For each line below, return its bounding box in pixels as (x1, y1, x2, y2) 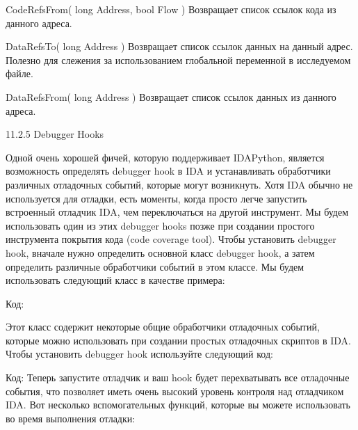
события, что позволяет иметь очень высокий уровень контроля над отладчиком (6, 383, 344, 398)
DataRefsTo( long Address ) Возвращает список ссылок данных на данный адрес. (6, 39, 353, 54)
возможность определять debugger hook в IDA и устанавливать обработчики (6, 164, 331, 178)
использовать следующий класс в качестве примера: (6, 273, 225, 287)
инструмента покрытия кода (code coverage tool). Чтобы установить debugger (6, 232, 336, 246)
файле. (6, 66, 33, 81)
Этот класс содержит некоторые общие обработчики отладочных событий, (6, 319, 320, 334)
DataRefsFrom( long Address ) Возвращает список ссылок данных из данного (6, 89, 336, 104)
